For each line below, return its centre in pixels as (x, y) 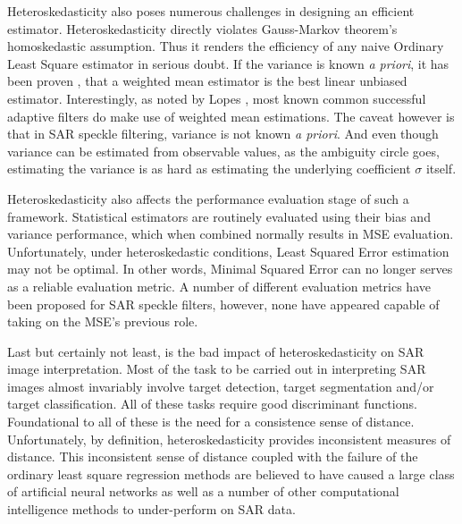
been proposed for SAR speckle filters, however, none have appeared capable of (223, 304)
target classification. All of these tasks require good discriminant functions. (212, 404)
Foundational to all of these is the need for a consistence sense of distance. (211, 422)
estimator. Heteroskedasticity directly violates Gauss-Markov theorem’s (202, 28)
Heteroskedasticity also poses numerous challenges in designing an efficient (211, 11)
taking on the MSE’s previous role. (103, 321)
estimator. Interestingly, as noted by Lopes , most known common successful (217, 98)
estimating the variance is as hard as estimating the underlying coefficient (209, 169)
